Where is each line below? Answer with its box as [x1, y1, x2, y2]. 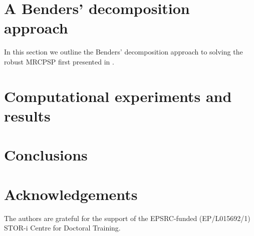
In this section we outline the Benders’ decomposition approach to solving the [4, 46, 243, 57]
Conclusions [4, 144, 88, 165]
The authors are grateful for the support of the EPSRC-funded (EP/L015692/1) [4, 212, 250, 223]
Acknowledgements [4, 183, 138, 204]
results [4, 105, 51, 125]
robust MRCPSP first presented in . [4, 56, 114, 66]
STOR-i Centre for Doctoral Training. [4, 222, 121, 233]
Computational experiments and [4, 85, 232, 106]
